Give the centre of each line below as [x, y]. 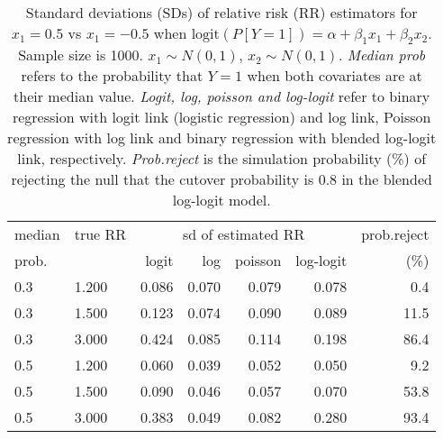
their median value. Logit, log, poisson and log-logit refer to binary [222, 96]
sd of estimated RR [244, 234]
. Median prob [382, 55]
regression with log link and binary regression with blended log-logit [222, 138]
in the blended [387, 179]
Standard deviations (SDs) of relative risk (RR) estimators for [221, 12]
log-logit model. [221, 200]
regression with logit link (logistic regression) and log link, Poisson [221, 117]
